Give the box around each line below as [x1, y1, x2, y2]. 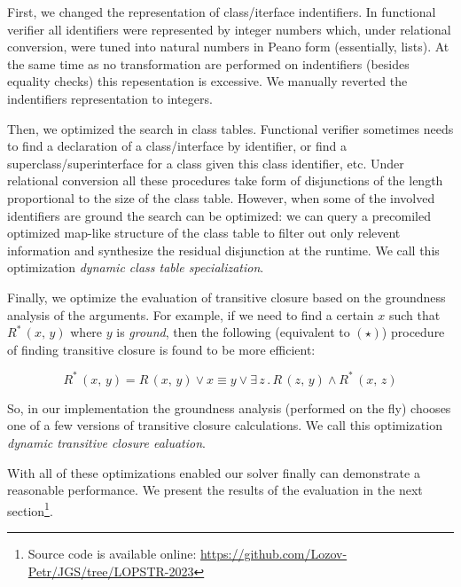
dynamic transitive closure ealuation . [7, 433, 206, 451]
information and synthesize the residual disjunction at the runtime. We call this [7, 240, 440, 259]
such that [388, 305, 441, 324]
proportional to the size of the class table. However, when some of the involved [7, 188, 435, 207]
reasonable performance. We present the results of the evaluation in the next [7, 481, 423, 499]
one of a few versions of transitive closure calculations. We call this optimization [7, 416, 442, 434]
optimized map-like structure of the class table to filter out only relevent [7, 223, 401, 242]
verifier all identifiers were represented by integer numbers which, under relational [7, 20, 451, 38]
